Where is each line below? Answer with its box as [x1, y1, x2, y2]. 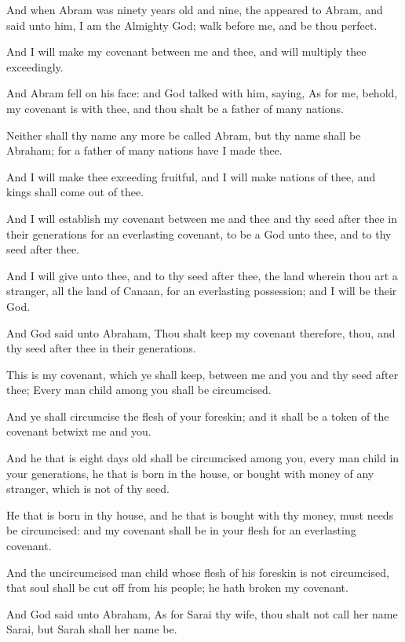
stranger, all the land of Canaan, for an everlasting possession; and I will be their [6, 283, 397, 299]
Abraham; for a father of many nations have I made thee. [6, 142, 283, 159]
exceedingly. [6, 58, 64, 75]
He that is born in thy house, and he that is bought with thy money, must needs [6, 506, 394, 523]
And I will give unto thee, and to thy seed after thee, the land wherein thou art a [6, 267, 398, 283]
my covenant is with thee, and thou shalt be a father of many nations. [6, 100, 344, 116]
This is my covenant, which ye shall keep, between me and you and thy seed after [6, 366, 399, 382]
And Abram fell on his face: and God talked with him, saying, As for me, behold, [6, 85, 398, 101]
